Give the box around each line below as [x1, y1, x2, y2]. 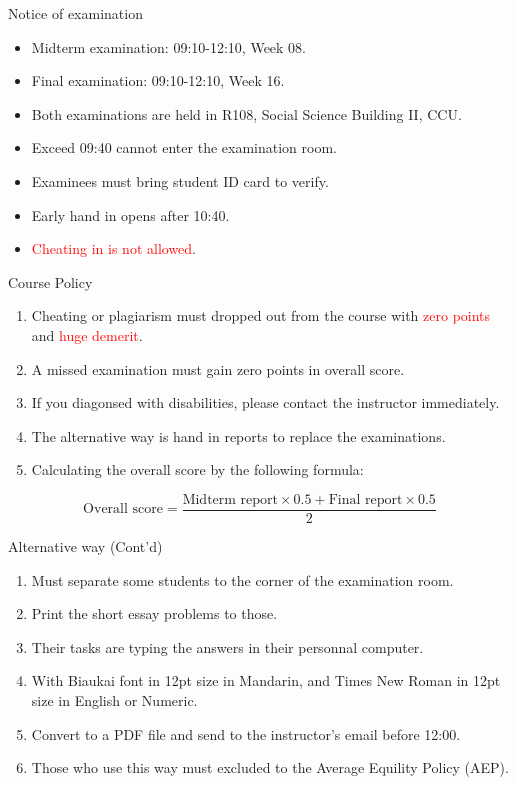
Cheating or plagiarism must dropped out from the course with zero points [31, 305, 491, 326]
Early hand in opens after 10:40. [31, 204, 230, 225]
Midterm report [182, 492, 279, 507]
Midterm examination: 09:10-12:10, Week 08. [31, 36, 307, 57]
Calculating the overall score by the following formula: [31, 459, 364, 480]
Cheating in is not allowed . [31, 238, 197, 259]
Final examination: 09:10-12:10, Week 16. [31, 70, 285, 91]
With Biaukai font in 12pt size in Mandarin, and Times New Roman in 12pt [31, 670, 501, 691]
